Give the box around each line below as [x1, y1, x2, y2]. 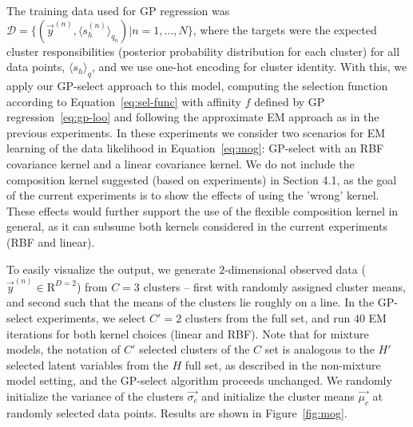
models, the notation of [6, 341, 121, 358]
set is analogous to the [264, 341, 375, 358]
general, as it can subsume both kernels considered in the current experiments [6, 218, 388, 235]
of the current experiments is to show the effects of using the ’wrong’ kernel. [6, 187, 379, 204]
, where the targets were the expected [193, 21, 377, 38]
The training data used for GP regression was [6, 2, 230, 18]
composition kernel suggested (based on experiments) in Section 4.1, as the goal [6, 171, 397, 188]
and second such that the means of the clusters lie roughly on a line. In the [6, 294, 375, 310]
